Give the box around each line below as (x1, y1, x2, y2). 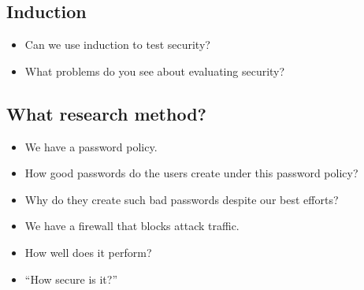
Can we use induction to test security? (24, 36, 210, 53)
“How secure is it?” (24, 270, 118, 287)
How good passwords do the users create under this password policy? (24, 165, 358, 181)
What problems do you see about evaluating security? (24, 62, 285, 79)
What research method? (6, 101, 206, 125)
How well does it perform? (24, 244, 152, 260)
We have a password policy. (24, 138, 158, 154)
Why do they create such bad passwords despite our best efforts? (24, 191, 339, 207)
